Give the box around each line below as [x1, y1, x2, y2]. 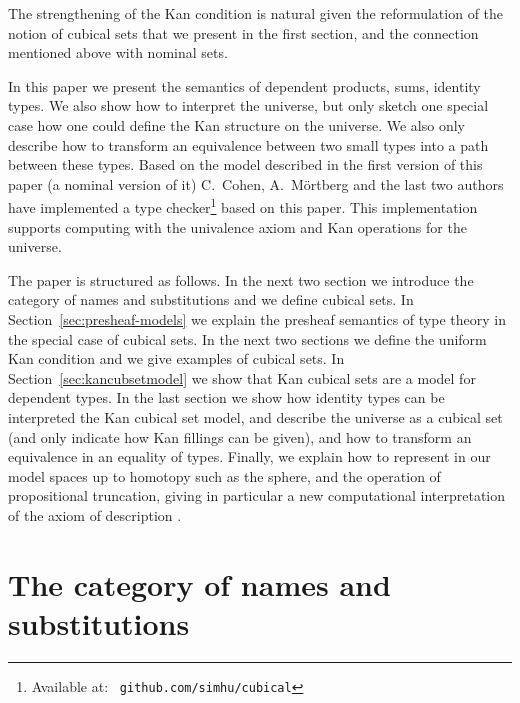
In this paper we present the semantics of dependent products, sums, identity [8, 75, 481, 96]
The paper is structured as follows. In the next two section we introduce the [8, 269, 474, 290]
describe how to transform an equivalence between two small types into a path [8, 134, 489, 155]
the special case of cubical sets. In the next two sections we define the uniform [8, 328, 487, 349]
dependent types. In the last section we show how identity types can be [8, 387, 445, 408]
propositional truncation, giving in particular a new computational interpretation [8, 485, 506, 506]
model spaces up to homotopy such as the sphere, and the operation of [8, 465, 441, 486]
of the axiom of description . [8, 504, 182, 525]
